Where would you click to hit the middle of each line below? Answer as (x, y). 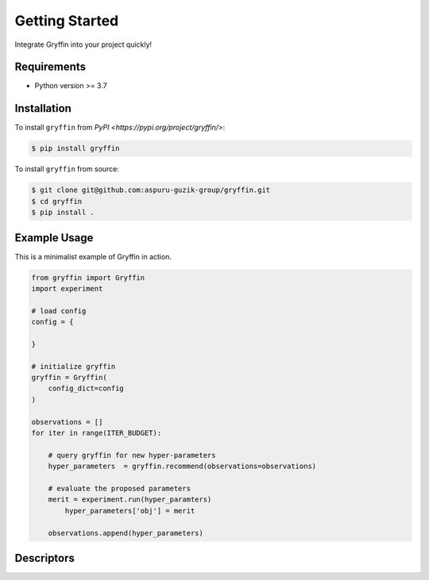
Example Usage (54, 238)
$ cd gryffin (57, 201)
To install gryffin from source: (67, 169)
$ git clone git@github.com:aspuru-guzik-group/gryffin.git (151, 190)
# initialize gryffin (73, 366)
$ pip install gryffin (75, 148)
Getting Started (67, 21)
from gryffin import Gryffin (88, 277)
